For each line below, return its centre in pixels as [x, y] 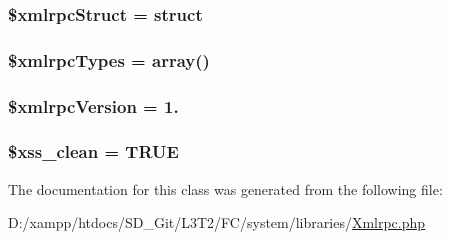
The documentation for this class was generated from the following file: [225, 188]
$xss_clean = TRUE [93, 151]
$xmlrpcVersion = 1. [93, 105]
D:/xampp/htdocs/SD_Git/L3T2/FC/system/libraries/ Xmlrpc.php [217, 222]
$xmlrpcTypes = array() [109, 59]
